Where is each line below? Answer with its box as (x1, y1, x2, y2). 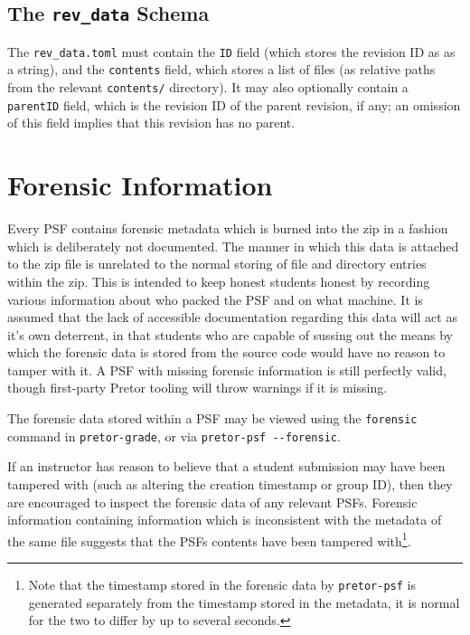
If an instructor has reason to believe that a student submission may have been (7, 457, 446, 476)
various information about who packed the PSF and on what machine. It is (7, 289, 423, 308)
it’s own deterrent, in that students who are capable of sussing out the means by (7, 325, 453, 344)
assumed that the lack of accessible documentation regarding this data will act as (7, 308, 457, 327)
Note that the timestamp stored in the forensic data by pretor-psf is (28, 575, 416, 593)
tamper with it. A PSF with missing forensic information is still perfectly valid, (7, 360, 446, 379)
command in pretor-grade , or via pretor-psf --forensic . (7, 426, 341, 445)
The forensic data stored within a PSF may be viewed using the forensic (7, 409, 418, 428)
